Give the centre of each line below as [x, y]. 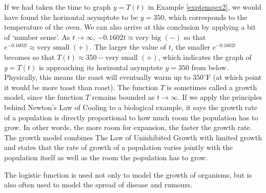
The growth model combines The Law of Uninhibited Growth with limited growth [133, 137]
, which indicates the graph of [205, 57]
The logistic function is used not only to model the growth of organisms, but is [128, 174]
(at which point [237, 77]
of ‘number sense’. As [37, 37]
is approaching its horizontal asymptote [101, 67]
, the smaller [191, 47]
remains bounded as [123, 97]
